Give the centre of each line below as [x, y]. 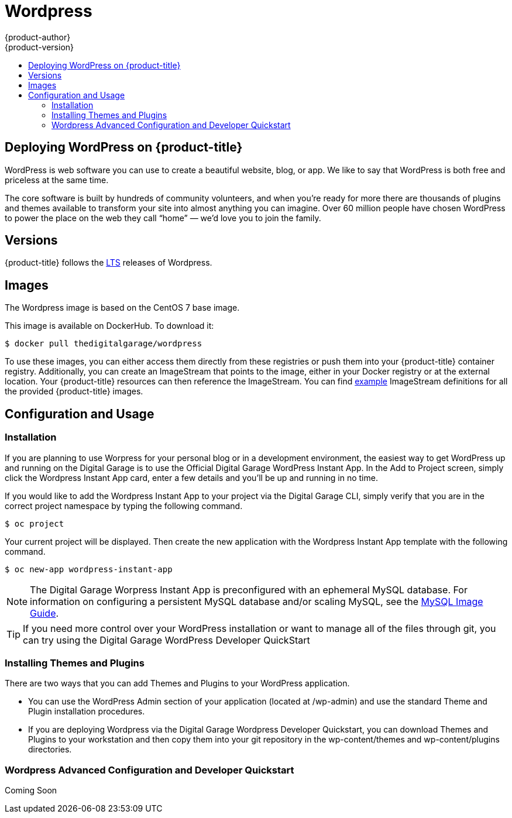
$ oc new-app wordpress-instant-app [89, 569]
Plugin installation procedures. [87, 712]
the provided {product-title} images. [74, 391]
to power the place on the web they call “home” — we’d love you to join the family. [163, 218]
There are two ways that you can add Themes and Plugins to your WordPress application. [177, 683]
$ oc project [35, 523]
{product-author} [38, 37]
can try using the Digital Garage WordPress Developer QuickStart [166, 640]
